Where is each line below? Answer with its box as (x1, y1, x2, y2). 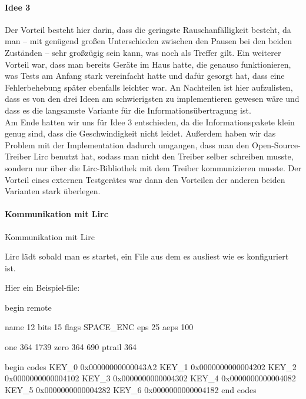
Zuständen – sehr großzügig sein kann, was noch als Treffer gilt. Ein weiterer (5, 46, 281, 58)
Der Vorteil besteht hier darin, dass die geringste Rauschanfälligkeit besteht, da (5, 23, 291, 35)
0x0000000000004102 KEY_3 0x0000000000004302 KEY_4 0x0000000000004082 (5, 372, 296, 384)
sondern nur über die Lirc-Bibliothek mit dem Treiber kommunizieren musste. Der (5, 161, 301, 174)
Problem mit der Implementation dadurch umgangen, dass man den (5, 138, 250, 151)
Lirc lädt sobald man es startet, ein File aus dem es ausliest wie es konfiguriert (5, 250, 289, 262)
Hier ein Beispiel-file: (5, 281, 80, 294)
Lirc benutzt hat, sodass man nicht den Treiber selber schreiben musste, (34, 150, 294, 162)
